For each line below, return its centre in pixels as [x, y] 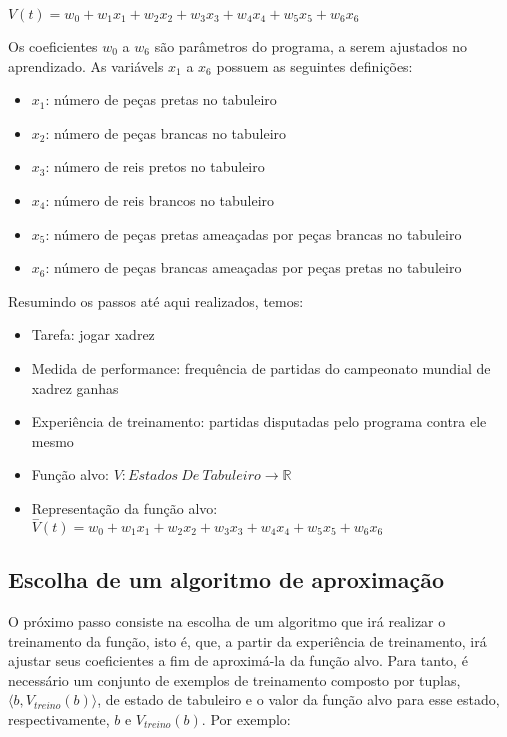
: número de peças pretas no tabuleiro [161, 99]
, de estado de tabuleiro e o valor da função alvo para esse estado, [298, 699]
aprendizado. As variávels [86, 65]
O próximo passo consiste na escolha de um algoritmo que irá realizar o [227, 620]
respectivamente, [59, 718]
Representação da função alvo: [124, 507]
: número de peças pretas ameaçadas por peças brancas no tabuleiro [253, 233]
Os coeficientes [53, 46]
